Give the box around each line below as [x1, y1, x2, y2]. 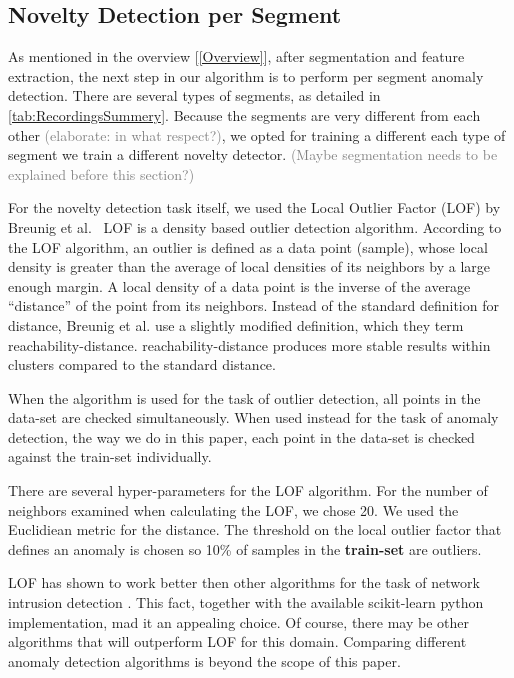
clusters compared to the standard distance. [8, 354, 276, 375]
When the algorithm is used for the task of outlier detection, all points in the [8, 387, 481, 408]
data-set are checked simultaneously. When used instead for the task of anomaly [8, 407, 499, 428]
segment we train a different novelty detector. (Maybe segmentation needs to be [8, 144, 498, 165]
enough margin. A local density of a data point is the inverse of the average [8, 275, 471, 296]
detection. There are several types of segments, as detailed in [8, 85, 381, 106]
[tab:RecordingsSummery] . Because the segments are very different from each [8, 104, 481, 125]
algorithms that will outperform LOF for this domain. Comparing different [8, 631, 467, 652]
